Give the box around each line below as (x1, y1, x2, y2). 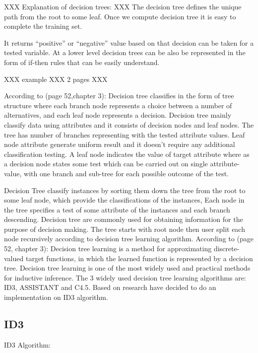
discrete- (213, 243, 240, 254)
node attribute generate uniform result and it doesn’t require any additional (4, 139, 235, 149)
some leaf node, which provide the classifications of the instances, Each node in (4, 195, 245, 205)
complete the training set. (4, 21, 82, 31)
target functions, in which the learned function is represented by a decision (25, 253, 253, 263)
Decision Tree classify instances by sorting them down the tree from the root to (4, 185, 246, 195)
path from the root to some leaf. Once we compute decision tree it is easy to (4, 11, 236, 21)
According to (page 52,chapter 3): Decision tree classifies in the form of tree (4, 90, 234, 101)
